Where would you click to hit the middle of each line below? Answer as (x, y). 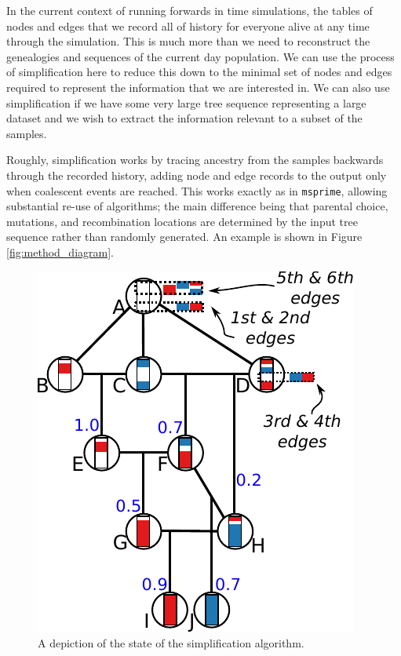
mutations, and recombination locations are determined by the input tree (182, 221)
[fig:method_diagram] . (60, 251)
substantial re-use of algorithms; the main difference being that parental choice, (197, 206)
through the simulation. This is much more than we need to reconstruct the (188, 41)
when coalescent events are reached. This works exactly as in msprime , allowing (197, 190)
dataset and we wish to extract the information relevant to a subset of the (184, 118)
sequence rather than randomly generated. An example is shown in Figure (184, 237)
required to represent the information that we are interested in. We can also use (198, 87)
